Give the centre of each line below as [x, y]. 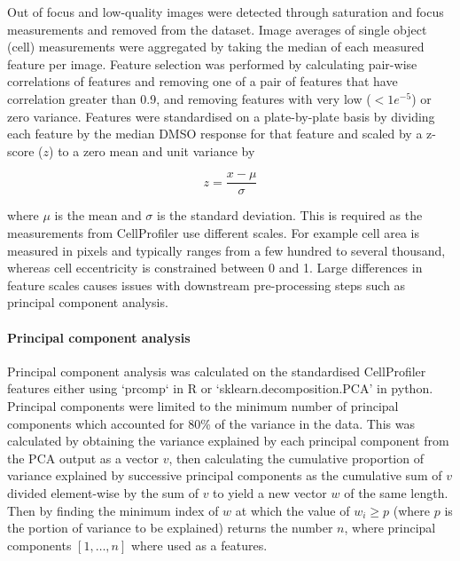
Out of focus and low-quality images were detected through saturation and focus [226, 12]
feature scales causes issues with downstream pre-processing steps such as [207, 284]
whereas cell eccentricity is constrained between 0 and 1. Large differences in [215, 268]
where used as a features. [199, 545]
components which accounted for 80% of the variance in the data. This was [211, 423]
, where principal [390, 528]
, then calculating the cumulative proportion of [296, 458]
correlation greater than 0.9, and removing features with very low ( [189, 98]
